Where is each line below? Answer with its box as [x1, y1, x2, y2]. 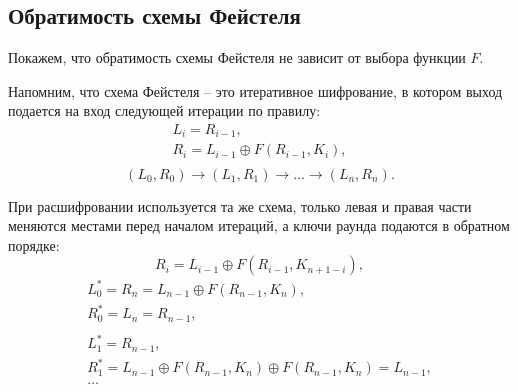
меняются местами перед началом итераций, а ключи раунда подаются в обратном [8, 215, 510, 236]
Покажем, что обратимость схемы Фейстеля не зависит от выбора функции [8, 47, 466, 68]
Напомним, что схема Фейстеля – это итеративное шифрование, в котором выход [8, 80, 503, 101]
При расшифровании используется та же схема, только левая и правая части [8, 195, 472, 216]
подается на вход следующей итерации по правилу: [8, 100, 321, 121]
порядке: [8, 234, 60, 255]
